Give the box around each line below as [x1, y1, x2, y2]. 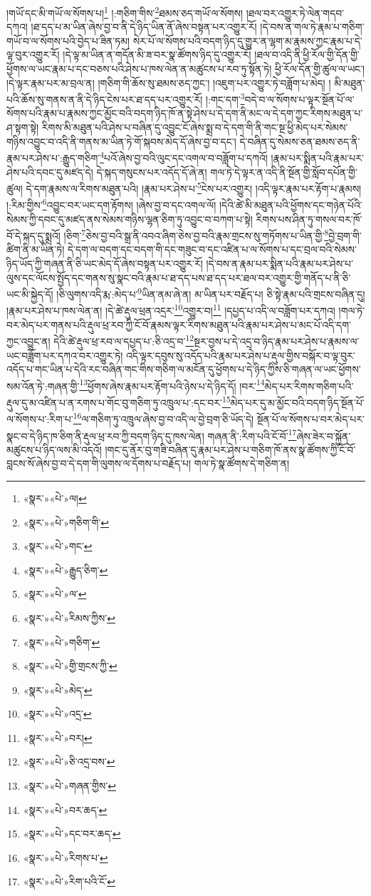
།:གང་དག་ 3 [205, 90, 245, 106]
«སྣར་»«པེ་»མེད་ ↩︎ [23, 682, 93, 697]
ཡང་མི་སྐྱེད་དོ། [6, 286, 53, 301]
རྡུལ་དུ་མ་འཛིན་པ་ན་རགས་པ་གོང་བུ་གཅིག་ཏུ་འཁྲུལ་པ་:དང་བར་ [6, 394, 222, 409]
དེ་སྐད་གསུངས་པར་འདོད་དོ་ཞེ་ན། [96, 164, 207, 179]
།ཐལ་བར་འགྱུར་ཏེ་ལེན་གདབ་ [246, 5, 345, 20]
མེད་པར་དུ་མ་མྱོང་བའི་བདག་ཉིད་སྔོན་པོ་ [230, 394, 365, 409]
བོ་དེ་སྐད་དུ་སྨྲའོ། [6, 228, 61, 243]
